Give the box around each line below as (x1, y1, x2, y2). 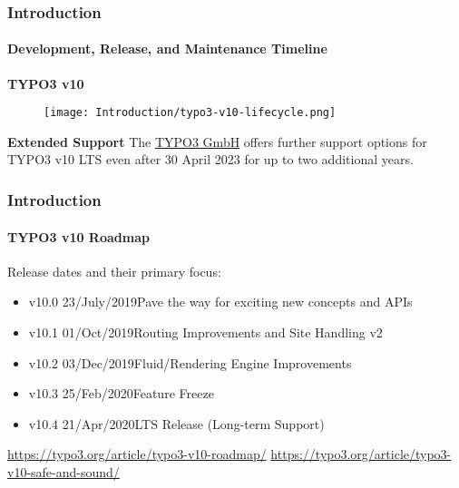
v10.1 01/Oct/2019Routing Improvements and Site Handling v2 (28, 322, 383, 341)
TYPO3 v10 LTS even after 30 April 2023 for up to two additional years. (7, 150, 414, 169)
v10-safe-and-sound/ (7, 462, 120, 481)
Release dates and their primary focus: (7, 261, 221, 280)
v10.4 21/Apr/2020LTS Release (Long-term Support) (28, 414, 325, 433)
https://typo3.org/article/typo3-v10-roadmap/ (7, 444, 267, 464)
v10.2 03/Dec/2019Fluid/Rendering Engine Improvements (28, 353, 352, 372)
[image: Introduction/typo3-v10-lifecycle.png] (44, 106, 337, 120)
